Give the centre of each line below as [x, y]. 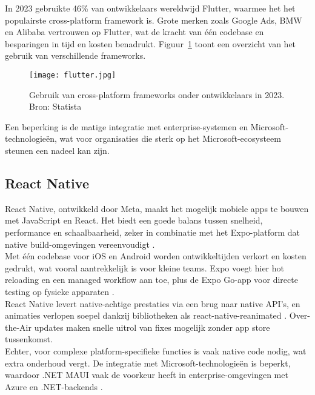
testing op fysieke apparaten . [60, 291]
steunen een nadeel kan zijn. [57, 150]
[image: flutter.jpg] [73, 75]
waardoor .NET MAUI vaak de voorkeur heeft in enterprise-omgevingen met [147, 375]
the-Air [18, 327]
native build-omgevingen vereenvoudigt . [80, 244]
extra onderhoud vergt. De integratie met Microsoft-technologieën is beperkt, [148, 363]
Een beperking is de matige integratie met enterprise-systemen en [127, 126]
